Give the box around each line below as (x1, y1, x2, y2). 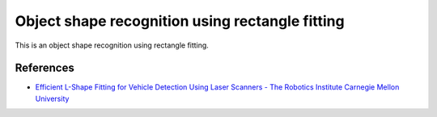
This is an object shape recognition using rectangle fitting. (15, 40, 210, 50)
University (35, 94, 70, 103)
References (15, 61, 74, 75)
